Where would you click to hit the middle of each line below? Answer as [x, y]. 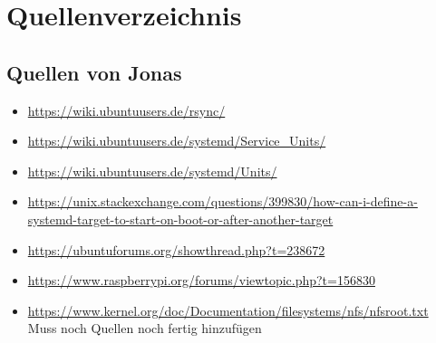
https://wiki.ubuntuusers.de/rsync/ [126, 110]
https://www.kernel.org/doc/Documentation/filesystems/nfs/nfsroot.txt [228, 310]
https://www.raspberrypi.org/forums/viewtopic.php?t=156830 [201, 280]
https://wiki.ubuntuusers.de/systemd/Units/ [152, 171]
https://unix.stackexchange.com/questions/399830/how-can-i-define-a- [223, 201]
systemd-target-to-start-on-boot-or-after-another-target [180, 219]
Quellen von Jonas [94, 72]
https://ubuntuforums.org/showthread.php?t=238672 [176, 249]
